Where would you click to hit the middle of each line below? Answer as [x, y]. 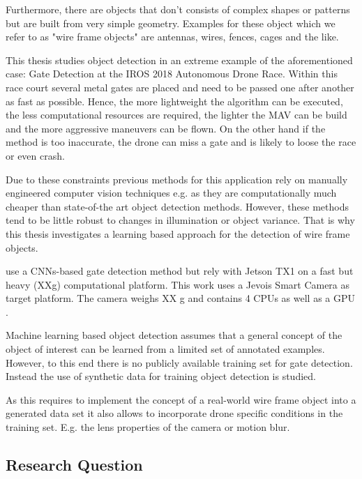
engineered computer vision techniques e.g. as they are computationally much [171, 193]
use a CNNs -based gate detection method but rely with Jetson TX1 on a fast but [180, 271]
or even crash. [35, 155]
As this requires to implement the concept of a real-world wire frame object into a [181, 399]
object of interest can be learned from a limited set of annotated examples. [165, 349]
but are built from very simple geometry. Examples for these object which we [171, 23]
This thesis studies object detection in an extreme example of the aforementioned [179, 60]
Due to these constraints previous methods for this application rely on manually [177, 179]
